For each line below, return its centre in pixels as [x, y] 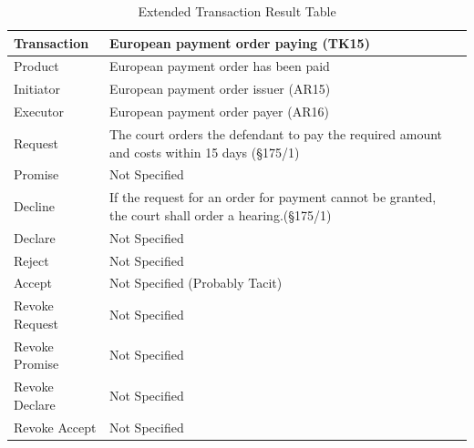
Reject [31, 260]
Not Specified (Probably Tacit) [196, 283]
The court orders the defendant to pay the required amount [276, 133]
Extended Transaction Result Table [237, 11]
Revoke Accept [55, 427]
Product [36, 66]
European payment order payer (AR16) [219, 112]
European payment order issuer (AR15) [220, 89]
